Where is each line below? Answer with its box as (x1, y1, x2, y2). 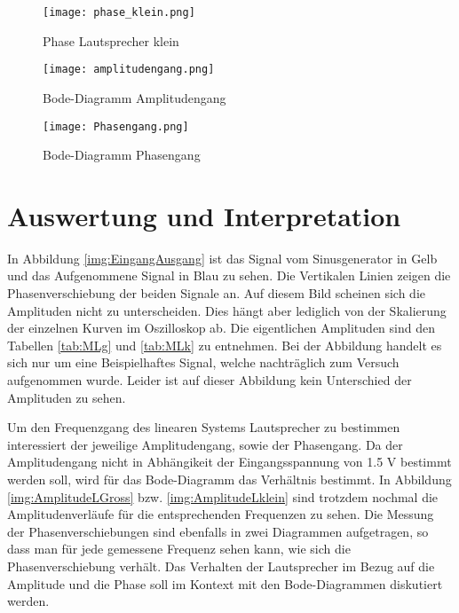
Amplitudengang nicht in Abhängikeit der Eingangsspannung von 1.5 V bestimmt (7, 452, 452, 471)
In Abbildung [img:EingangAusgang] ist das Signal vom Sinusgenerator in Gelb (7, 248, 438, 267)
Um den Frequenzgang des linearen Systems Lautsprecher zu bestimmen (7, 418, 400, 436)
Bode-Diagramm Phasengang (43, 145, 201, 164)
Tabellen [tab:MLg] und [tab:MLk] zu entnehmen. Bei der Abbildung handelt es (7, 335, 442, 354)
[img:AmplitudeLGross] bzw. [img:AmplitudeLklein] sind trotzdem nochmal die (7, 487, 439, 506)
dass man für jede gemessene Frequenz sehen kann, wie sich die (7, 539, 351, 558)
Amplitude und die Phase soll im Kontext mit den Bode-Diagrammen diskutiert (7, 574, 443, 593)
